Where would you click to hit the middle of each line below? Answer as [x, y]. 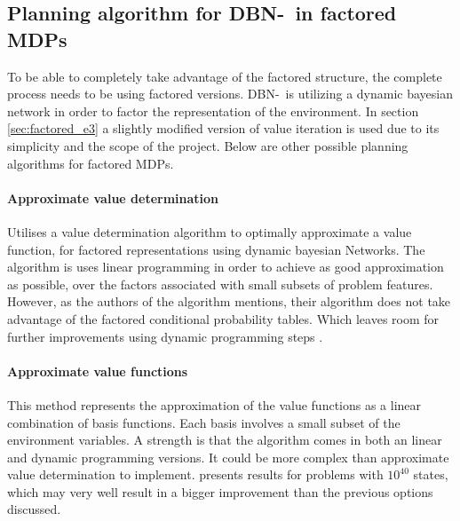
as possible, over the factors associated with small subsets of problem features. [220, 284]
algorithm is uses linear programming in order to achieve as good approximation [226, 267]
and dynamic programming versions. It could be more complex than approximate [228, 457]
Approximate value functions [98, 371]
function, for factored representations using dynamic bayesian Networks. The [216, 249]
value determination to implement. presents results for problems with [195, 474]
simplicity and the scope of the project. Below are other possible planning [208, 145]
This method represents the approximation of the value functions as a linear [214, 404]
